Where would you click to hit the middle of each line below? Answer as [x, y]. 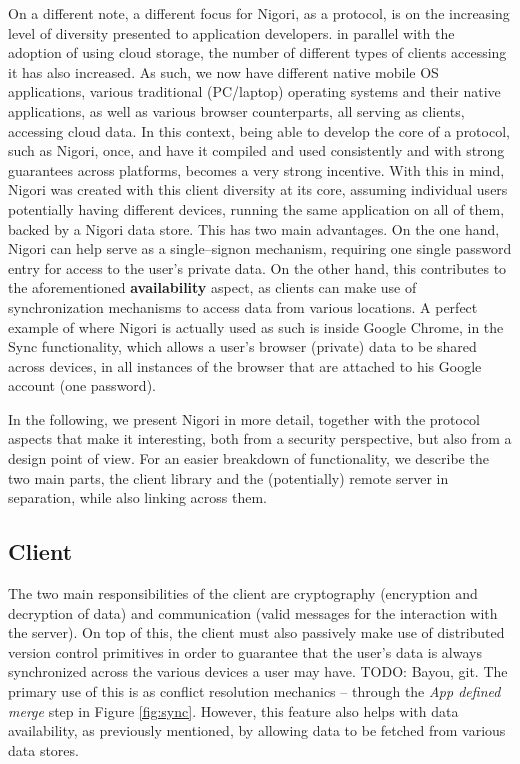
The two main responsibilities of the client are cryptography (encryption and [243, 593]
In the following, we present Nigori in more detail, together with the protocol [244, 418]
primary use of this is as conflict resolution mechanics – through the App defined [254, 691]
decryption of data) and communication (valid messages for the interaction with [253, 612]
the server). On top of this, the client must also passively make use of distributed [256, 632]
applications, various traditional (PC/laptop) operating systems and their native [254, 91]
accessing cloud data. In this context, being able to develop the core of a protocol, [259, 130]
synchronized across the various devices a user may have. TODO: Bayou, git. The [258, 671]
